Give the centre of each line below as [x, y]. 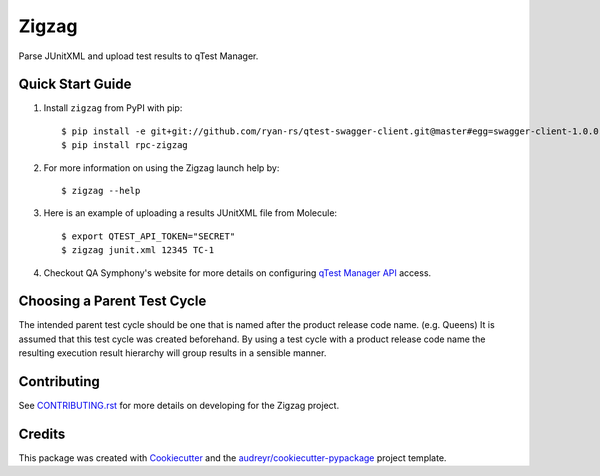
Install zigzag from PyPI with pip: [113, 108]
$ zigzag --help [101, 191]
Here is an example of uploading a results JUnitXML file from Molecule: [190, 213]
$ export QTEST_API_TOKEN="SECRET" [148, 236]
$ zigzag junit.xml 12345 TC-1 [138, 250]
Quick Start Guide [75, 84]
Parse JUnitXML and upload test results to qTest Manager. [138, 56]
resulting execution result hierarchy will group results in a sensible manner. [172, 353]
